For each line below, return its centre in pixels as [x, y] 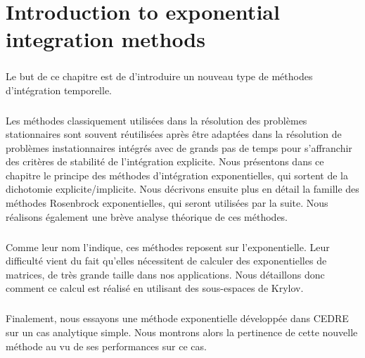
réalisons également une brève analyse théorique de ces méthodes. [147, 216]
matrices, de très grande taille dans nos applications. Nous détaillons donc [165, 274]
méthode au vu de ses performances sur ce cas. [106, 346]
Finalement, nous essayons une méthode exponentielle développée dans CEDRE [177, 318]
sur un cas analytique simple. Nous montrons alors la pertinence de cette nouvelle [182, 332]
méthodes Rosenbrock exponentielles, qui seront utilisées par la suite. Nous [167, 203]
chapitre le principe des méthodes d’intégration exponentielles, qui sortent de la [177, 175]
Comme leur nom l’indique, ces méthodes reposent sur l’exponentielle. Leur [168, 247]
